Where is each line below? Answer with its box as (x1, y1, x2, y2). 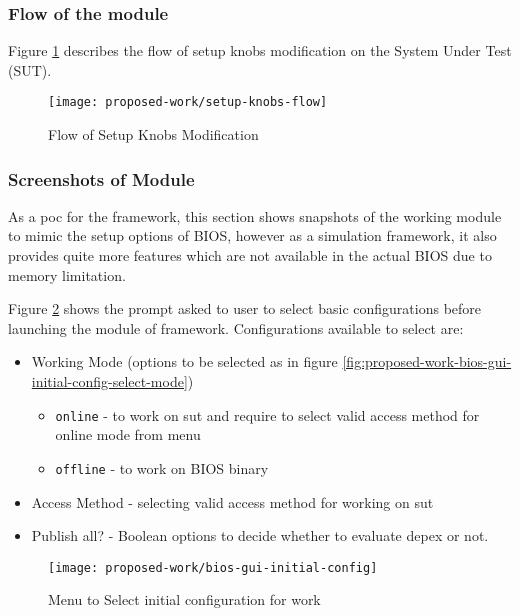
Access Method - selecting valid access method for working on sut (31, 491, 434, 512)
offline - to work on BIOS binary (55, 457, 269, 478)
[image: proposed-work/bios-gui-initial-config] (48, 560, 378, 575)
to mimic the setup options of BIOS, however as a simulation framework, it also (8, 225, 497, 246)
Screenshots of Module (8, 166, 195, 191)
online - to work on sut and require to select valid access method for (55, 404, 480, 425)
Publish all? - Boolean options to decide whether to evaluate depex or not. (31, 525, 489, 546)
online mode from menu (55, 424, 201, 445)
